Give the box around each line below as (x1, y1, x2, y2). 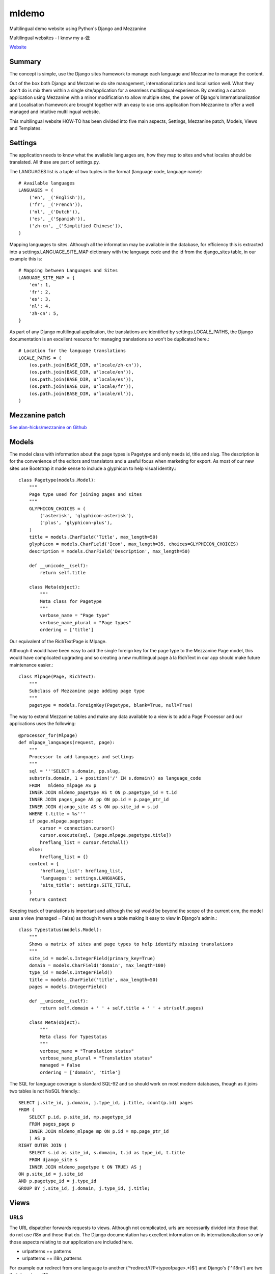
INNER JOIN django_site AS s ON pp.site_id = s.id (29, 804, 158, 810)
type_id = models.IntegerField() (29, 970, 113, 975)
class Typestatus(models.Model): (18, 927, 102, 933)
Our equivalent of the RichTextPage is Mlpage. (9, 638, 107, 644)
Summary (9, 58, 41, 66)
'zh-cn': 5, (29, 310, 59, 316)
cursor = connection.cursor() (40, 825, 116, 831)
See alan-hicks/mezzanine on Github (9, 424, 87, 430)
